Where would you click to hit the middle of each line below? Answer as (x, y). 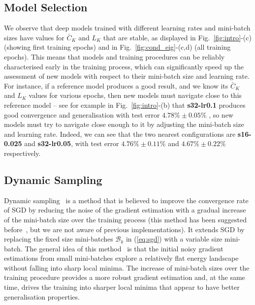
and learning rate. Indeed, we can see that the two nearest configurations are (120, 134)
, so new (221, 114)
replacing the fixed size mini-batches (59, 239)
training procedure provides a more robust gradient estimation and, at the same (125, 277)
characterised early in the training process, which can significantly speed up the (124, 66)
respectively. (22, 153)
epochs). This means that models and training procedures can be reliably (114, 56)
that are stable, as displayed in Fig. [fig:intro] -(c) (177, 37)
